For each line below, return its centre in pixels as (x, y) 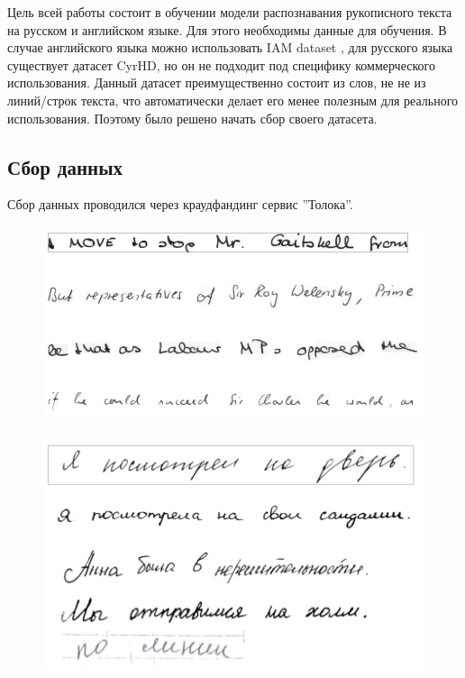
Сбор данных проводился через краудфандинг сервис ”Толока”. (180, 204)
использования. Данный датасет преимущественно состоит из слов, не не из (217, 82)
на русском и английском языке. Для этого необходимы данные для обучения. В (227, 29)
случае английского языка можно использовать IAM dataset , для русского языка (230, 47)
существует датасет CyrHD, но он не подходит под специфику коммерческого (221, 64)
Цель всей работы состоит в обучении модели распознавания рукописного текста (230, 12)
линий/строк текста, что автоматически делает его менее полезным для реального (233, 100)
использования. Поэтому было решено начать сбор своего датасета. (192, 118)
